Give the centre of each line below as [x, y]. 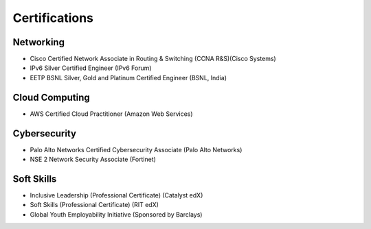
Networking [39, 42]
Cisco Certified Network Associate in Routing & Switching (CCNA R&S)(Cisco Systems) [153, 59]
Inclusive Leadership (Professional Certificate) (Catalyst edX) [116, 195]
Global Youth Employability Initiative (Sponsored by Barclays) [116, 214]
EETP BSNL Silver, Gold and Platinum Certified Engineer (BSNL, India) [128, 77]
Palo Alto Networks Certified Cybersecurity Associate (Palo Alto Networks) [136, 149]
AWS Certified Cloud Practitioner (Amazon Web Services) [111, 114]
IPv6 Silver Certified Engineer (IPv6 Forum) [91, 68]
